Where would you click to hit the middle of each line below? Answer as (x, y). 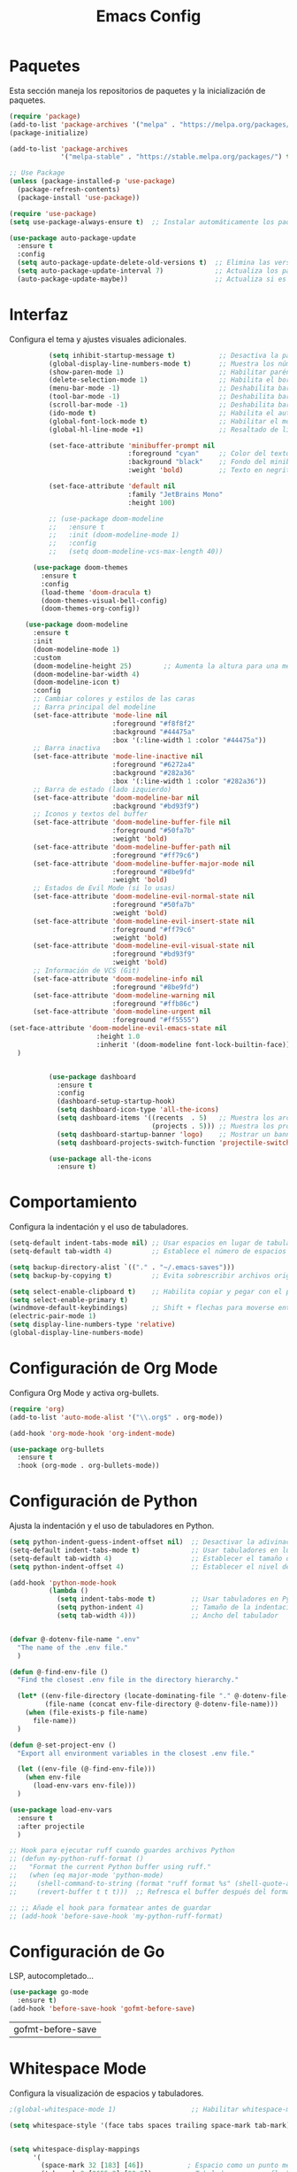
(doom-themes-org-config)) (91, 609)
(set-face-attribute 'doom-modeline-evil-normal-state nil (143, 896)
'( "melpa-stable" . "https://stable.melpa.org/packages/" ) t (175, 157)
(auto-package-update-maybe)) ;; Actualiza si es (152, 279)
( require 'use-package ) (53, 213)
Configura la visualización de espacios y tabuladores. (107, 2093)
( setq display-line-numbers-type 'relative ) (92, 1325)
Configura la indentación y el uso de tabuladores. (99, 1227)
